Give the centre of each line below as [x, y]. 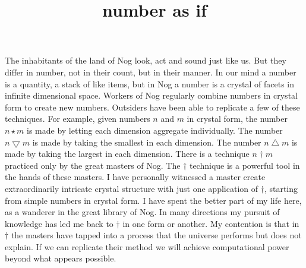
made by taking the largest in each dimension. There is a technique [127, 154]
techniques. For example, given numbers [78, 119]
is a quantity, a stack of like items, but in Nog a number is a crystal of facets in [150, 83]
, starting [281, 188]
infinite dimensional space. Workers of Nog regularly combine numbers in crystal [151, 95]
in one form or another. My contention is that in [211, 223]
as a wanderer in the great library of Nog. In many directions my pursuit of [142, 212]
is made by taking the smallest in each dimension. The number [147, 142]
